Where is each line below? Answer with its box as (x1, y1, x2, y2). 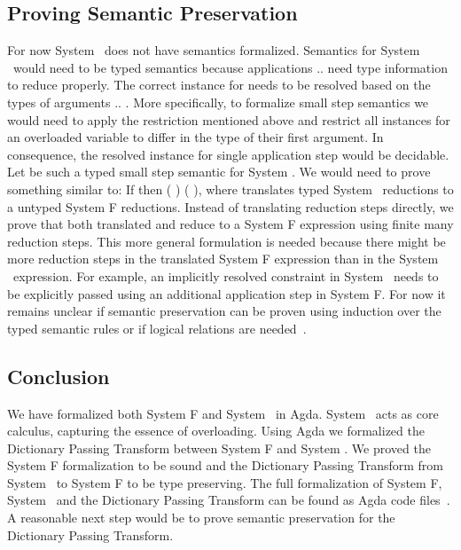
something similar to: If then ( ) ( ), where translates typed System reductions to (7, 179, 454, 198)
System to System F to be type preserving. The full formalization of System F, (7, 473, 442, 491)
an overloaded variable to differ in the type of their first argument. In (7, 128, 384, 146)
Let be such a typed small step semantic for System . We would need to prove (7, 162, 431, 181)
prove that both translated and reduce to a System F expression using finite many (7, 215, 454, 233)
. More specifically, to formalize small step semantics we (125, 92, 429, 111)
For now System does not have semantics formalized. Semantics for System (7, 41, 420, 59)
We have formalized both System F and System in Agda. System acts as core (7, 404, 439, 422)
